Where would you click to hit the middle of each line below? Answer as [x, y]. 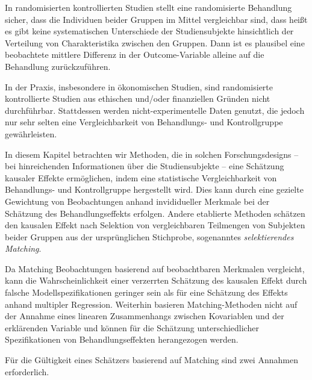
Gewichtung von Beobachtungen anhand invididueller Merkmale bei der [137, 201]
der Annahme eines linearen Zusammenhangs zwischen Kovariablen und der [145, 316]
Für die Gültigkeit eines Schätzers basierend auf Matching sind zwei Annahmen [151, 360]
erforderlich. [27, 371]
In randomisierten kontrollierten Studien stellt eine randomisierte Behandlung [148, 7]
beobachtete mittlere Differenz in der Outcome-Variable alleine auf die [135, 55]
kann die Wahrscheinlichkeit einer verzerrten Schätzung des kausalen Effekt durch [156, 280]
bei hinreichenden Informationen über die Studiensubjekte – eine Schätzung [145, 166]
